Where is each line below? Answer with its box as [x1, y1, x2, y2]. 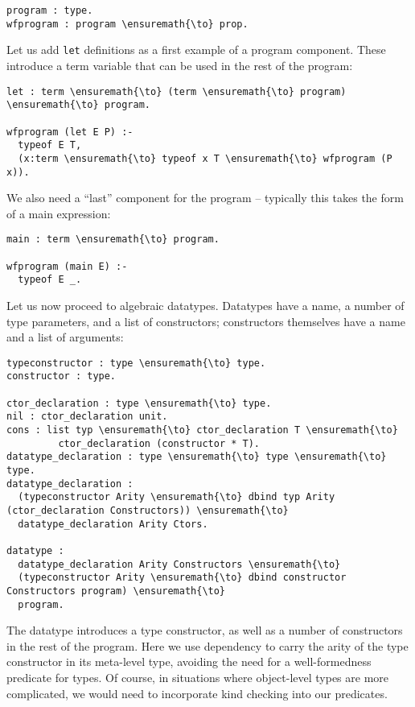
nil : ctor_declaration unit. [6, 411, 168, 423]
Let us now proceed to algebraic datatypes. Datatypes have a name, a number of [6, 296, 405, 313]
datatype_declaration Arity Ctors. [18, 518, 208, 530]
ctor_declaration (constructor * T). [58, 437, 260, 449]
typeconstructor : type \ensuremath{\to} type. [6, 357, 266, 369]
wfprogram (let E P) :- [6, 126, 134, 138]
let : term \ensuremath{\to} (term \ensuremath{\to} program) [6, 85, 347, 97]
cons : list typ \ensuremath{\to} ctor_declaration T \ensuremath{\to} [6, 424, 398, 436]
